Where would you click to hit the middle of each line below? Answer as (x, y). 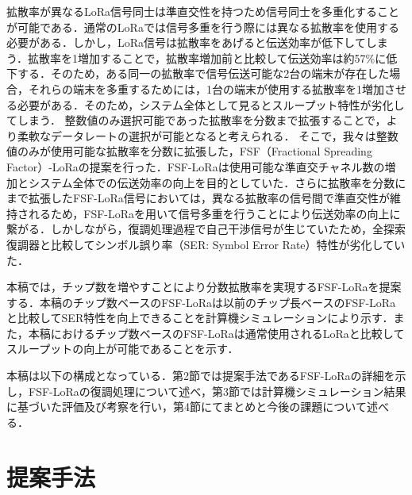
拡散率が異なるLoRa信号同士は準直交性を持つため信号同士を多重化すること (203, 11)
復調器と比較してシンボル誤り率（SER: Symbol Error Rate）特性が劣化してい (206, 244)
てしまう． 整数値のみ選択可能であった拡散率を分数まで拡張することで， (196, 120)
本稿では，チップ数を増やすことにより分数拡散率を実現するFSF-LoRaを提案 (204, 287)
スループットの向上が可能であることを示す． (123, 349)
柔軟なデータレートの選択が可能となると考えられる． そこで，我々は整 (202, 135)
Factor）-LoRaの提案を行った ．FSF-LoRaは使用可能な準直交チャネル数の (196, 166)
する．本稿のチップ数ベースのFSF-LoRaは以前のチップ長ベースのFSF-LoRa (201, 302)
